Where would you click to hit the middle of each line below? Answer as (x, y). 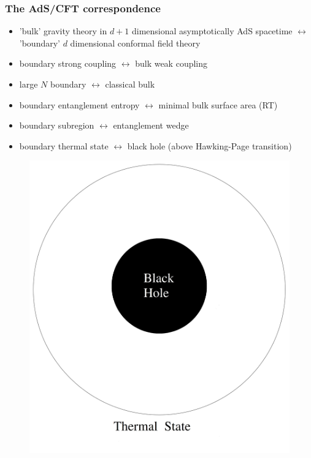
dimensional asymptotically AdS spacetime (212, 31)
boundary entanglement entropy (79, 104)
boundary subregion (57, 125)
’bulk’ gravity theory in (63, 31)
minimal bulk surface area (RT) (218, 104)
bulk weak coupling (171, 63)
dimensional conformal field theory (135, 43)
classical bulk (130, 84)
